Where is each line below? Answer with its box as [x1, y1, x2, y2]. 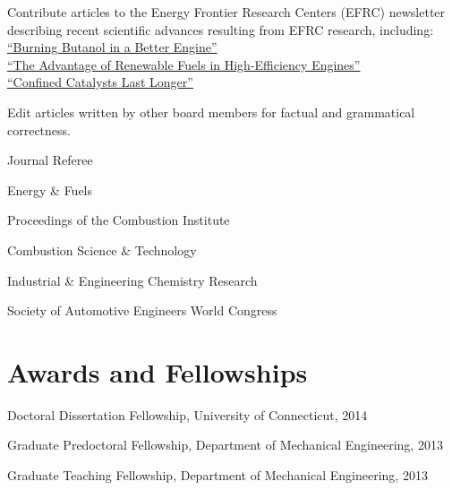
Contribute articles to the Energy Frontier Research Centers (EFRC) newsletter [7, 3, 446, 21]
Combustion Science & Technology [7, 240, 197, 259]
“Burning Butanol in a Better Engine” [7, 38, 217, 56]
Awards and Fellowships [7, 353, 308, 390]
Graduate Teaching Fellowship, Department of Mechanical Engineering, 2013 [7, 466, 428, 485]
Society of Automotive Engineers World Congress [7, 301, 277, 320]
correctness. [7, 120, 71, 139]
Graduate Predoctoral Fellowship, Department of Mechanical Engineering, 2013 [7, 435, 443, 454]
